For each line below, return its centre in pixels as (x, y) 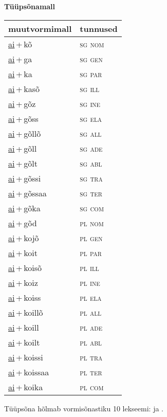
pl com (92, 387)
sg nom (92, 44)
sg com (92, 208)
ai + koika (26, 387)
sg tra (91, 178)
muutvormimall (40, 28)
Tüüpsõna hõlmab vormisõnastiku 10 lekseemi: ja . (84, 408)
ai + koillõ (26, 312)
